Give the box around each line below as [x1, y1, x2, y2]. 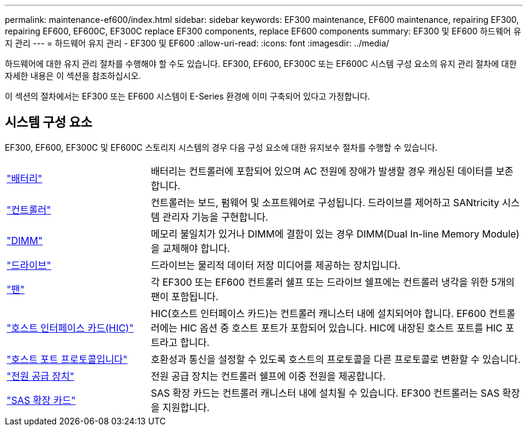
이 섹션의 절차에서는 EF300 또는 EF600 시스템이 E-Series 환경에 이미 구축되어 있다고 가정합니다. [5, 91, 370, 101]
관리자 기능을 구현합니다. [162, 210, 268, 223]
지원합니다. [162, 401, 210, 414]
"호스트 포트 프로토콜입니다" [7, 353, 128, 365]
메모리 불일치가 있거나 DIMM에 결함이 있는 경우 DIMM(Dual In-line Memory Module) [151, 227, 520, 240]
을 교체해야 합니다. [151, 242, 230, 254]
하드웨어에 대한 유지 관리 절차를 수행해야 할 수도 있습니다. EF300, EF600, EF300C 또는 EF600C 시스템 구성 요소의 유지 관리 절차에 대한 [5, 58, 517, 69]
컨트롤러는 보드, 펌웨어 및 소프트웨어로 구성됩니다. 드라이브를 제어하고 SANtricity [151, 196, 500, 209]
